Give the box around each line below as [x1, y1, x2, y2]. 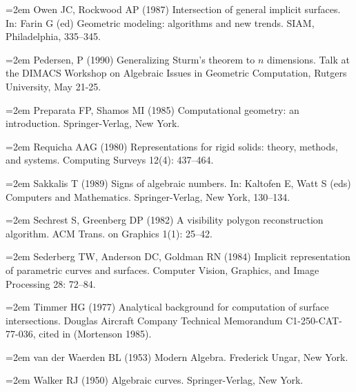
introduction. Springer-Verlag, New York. [6, 116, 180, 130]
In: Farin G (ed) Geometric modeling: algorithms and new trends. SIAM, [6, 15, 315, 30]
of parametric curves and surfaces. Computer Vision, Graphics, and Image [6, 262, 319, 277]
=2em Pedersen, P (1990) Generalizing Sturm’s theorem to [6, 52, 255, 66]
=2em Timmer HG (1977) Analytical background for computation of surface [6, 300, 329, 314]
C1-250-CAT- [286, 313, 342, 327]
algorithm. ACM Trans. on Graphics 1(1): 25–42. [6, 226, 212, 240]
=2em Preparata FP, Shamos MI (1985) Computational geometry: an [6, 102, 299, 117]
